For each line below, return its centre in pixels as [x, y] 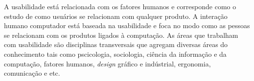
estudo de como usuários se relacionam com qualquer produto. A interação [116, 16]
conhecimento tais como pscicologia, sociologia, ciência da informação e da [115, 54]
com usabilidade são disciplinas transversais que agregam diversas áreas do [116, 44]
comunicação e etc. [32, 73]
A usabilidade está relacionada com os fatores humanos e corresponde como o [120, 6]
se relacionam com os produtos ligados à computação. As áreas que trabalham [121, 35]
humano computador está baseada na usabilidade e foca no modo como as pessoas [127, 25]
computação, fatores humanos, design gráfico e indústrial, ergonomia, [107, 63]
